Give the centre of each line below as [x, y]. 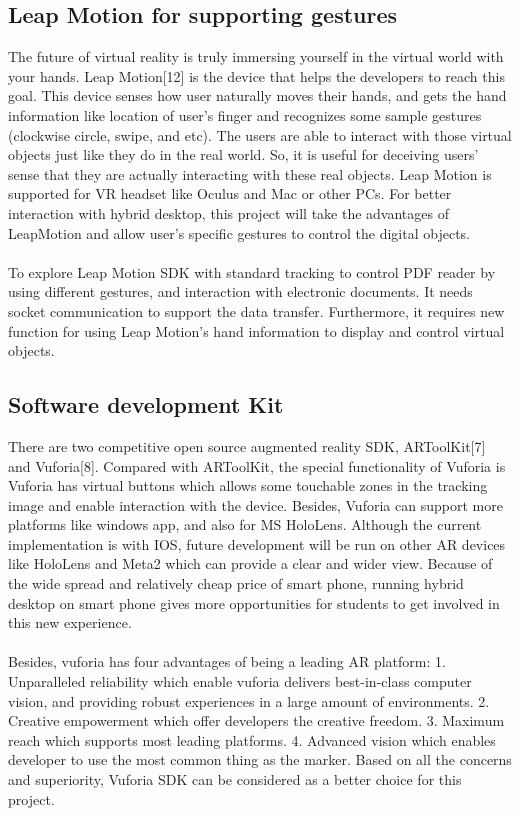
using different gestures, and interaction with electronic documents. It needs [240, 291]
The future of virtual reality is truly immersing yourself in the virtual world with [256, 56]
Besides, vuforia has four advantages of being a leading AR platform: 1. [227, 661]
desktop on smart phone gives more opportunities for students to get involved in [254, 602]
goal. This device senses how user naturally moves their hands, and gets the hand [257, 95]
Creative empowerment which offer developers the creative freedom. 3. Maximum [256, 720]
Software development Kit [146, 404]
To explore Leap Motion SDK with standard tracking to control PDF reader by [252, 271]
